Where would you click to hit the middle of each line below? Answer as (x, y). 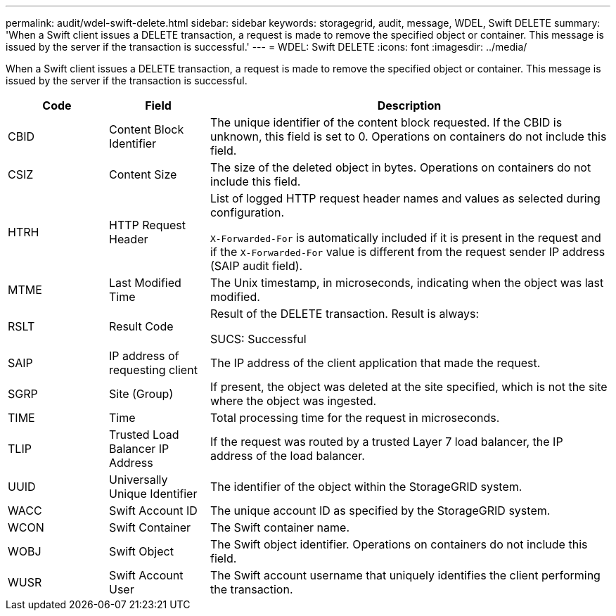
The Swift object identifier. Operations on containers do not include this (399, 544)
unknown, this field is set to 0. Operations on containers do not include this (408, 136)
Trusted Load (144, 435)
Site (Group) (141, 394)
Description (409, 105)
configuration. (247, 212)
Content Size (143, 174)
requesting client (153, 370)
